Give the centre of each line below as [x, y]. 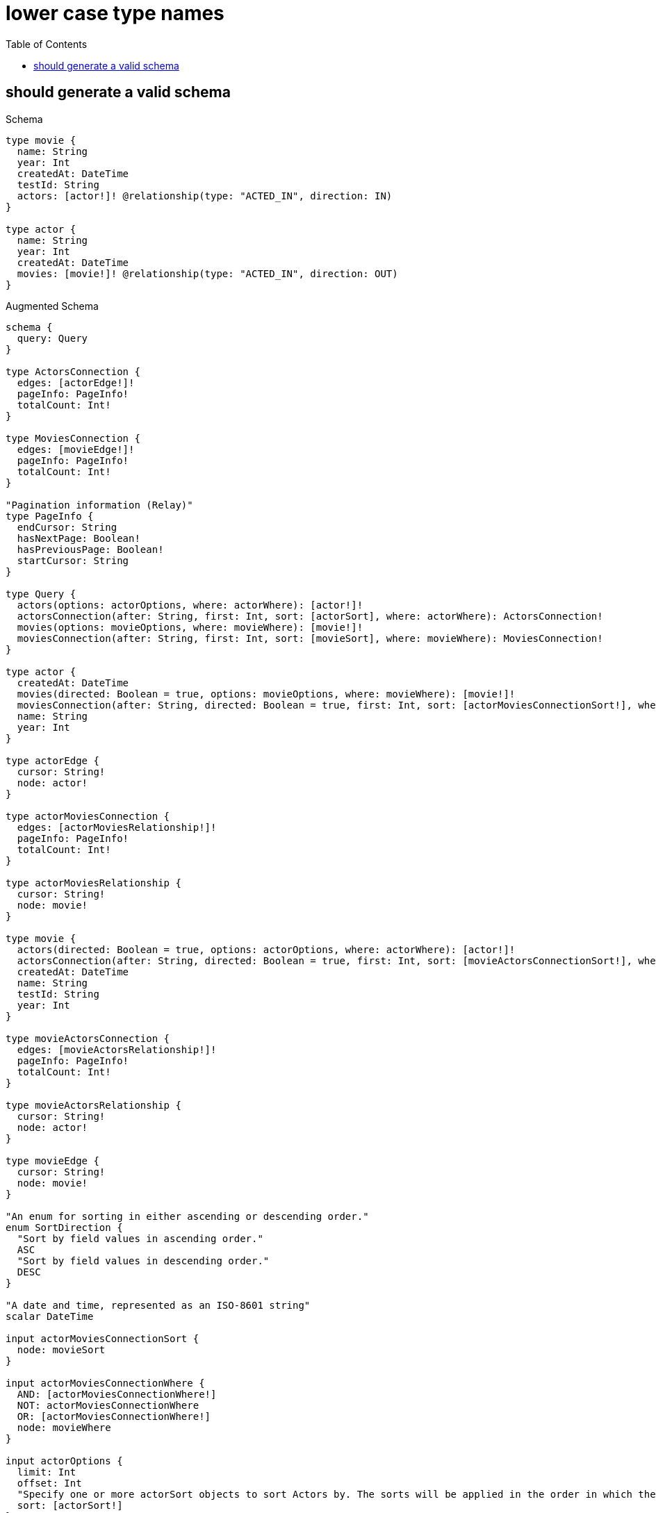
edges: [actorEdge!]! [76, 382]
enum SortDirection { [64, 1227]
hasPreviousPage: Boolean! [90, 549]
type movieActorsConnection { [88, 1038]
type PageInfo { [50, 516]
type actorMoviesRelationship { [93, 883]
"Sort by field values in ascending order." [140, 1238]
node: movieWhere [64, 1427]
